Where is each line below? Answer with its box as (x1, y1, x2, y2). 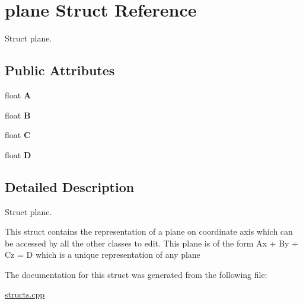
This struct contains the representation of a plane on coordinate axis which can (5, 225, 293, 238)
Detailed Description (5, 177, 135, 196)
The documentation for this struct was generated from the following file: (5, 268, 267, 280)
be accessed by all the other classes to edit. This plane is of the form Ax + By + (5, 236, 299, 249)
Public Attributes (5, 61, 115, 79)
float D (5, 148, 31, 161)
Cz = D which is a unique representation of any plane (5, 248, 200, 261)
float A (5, 88, 31, 101)
